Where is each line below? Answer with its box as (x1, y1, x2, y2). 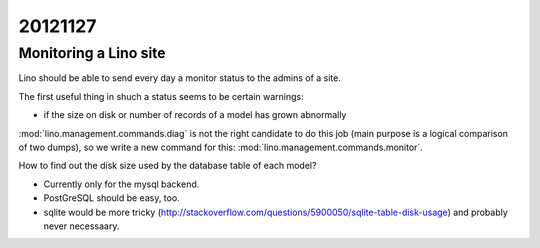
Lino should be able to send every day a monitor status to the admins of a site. (18, 72, 342, 84)
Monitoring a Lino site (18, 44, 166, 62)
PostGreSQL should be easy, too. (43, 192, 180, 204)
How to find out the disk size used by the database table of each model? (18, 160, 317, 172)
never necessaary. (43, 220, 120, 232)
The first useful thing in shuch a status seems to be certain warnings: (18, 90, 304, 102)
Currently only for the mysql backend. (43, 178, 200, 190)
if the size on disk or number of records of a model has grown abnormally (43, 109, 347, 121)
